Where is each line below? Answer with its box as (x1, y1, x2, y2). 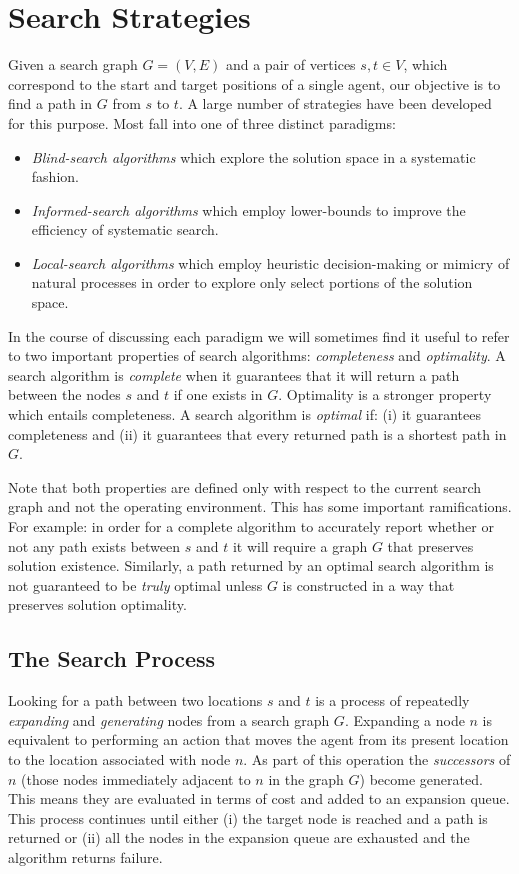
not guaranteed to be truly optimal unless (8, 574, 263, 595)
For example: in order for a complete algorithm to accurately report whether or (8, 516, 494, 536)
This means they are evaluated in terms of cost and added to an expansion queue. (8, 788, 510, 809)
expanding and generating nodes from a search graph (8, 709, 330, 730)
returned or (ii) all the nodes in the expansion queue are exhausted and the (8, 827, 470, 848)
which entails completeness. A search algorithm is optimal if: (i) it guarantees (8, 404, 481, 425)
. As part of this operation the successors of (243, 748, 511, 769)
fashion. (31, 166, 79, 187)
